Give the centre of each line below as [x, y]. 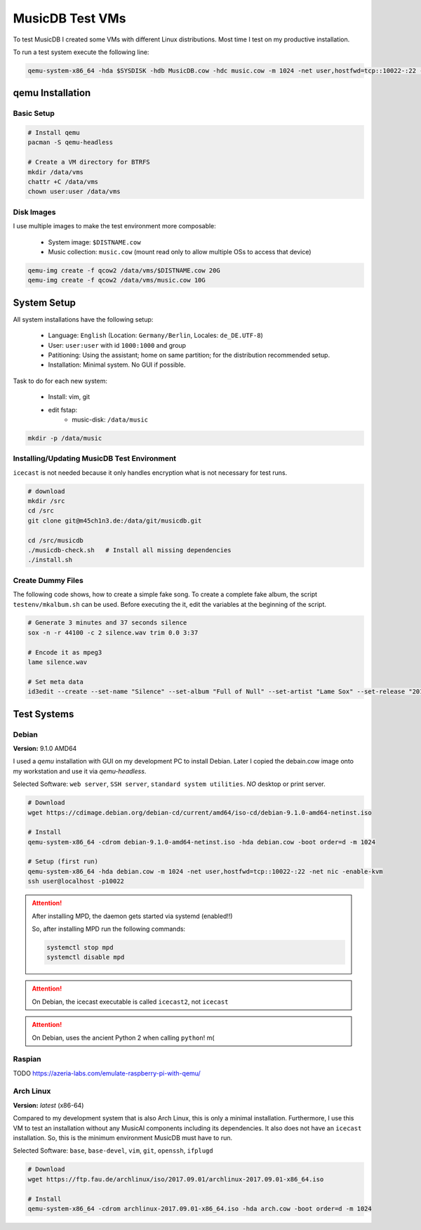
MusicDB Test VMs [69, 18]
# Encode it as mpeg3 [65, 652]
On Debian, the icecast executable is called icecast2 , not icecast [130, 1002]
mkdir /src [46, 501]
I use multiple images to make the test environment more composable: [115, 226]
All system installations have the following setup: [83, 319]
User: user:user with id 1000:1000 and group [117, 345]
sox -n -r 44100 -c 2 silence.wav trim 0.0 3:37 [113, 633]
